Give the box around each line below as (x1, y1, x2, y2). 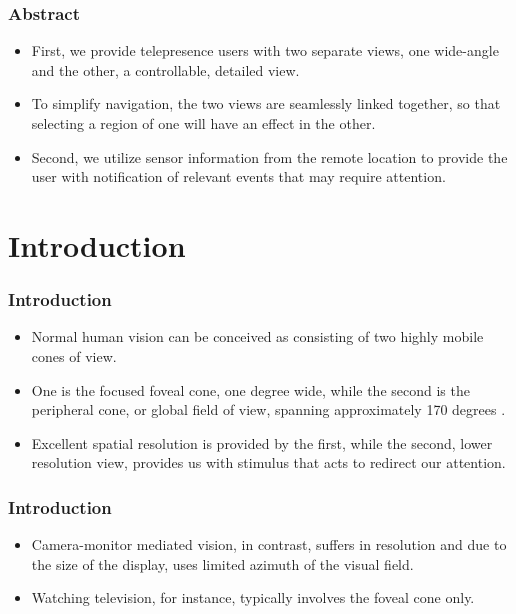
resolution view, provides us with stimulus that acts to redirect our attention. (31, 452, 506, 473)
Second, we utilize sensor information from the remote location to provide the (31, 146, 508, 167)
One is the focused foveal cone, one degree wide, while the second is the (31, 379, 470, 400)
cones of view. (31, 345, 117, 366)
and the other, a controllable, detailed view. (31, 59, 300, 80)
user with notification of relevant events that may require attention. (31, 166, 446, 187)
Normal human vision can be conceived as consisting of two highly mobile (31, 326, 484, 347)
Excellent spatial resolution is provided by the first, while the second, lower (31, 432, 493, 453)
